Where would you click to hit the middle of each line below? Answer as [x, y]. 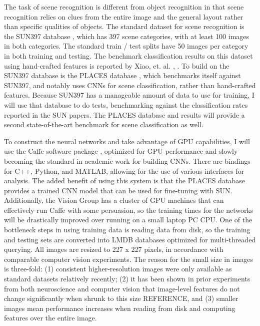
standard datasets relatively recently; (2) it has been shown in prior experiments [127, 279]
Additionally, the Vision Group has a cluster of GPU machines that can [114, 200]
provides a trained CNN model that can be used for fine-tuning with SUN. [118, 190]
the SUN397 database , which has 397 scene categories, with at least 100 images [127, 36]
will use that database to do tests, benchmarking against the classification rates [126, 104]
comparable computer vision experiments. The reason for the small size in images [128, 259]
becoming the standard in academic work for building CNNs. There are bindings [127, 160]
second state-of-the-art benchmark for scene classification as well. [104, 124]
